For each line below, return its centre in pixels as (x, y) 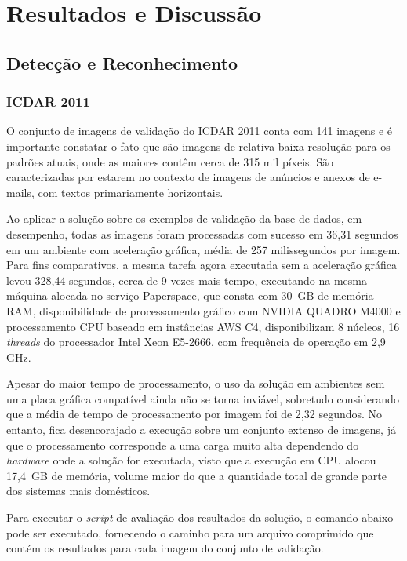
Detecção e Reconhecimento (122, 62)
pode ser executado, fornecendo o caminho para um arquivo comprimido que (190, 532)
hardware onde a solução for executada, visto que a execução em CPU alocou (191, 460)
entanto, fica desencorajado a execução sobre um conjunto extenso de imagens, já (201, 430)
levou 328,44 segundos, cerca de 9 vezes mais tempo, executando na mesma (187, 280)
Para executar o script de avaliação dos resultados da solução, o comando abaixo (200, 517)
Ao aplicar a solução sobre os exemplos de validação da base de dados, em (184, 219)
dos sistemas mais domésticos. (78, 491)
